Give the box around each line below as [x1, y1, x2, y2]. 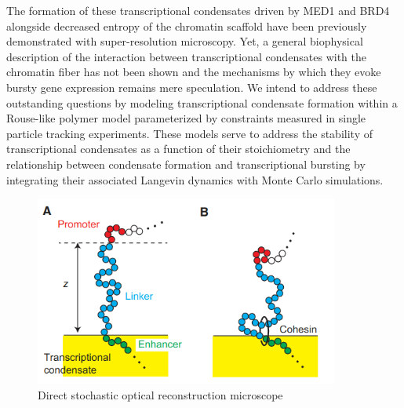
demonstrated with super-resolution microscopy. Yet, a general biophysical [6, 33, 363, 49]
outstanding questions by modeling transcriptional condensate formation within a [6, 94, 398, 111]
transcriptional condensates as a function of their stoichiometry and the [6, 140, 351, 157]
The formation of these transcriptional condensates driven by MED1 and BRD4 [6, 2, 390, 18]
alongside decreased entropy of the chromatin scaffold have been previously [6, 17, 367, 34]
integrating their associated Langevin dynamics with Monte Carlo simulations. [6, 171, 384, 188]
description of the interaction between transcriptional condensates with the [6, 48, 366, 64]
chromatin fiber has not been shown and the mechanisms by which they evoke [6, 64, 381, 80]
